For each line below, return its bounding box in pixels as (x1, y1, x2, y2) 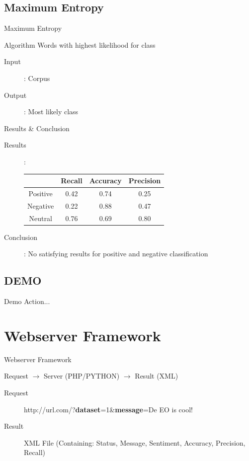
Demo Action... (4, 296, 50, 307)
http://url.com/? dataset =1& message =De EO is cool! (24, 404, 193, 414)
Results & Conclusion (4, 123, 70, 133)
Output (4, 89, 27, 100)
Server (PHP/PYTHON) (43, 371, 120, 381)
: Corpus (24, 73, 50, 83)
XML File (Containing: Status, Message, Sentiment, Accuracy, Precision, (24, 437, 246, 448)
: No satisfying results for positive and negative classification (24, 248, 208, 259)
